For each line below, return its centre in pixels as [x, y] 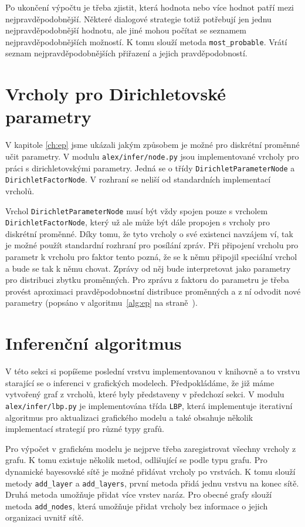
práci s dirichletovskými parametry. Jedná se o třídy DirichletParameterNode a [150, 168]
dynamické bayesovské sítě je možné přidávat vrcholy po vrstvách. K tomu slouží [150, 471]
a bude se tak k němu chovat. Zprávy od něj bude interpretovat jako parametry [148, 268]
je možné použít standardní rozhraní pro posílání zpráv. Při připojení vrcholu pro [152, 245]
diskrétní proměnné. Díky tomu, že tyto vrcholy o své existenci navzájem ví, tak [149, 233]
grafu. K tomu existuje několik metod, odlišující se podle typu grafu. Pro [136, 460]
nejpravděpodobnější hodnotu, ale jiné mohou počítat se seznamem [126, 30]
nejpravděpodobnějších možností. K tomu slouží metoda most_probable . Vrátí [146, 41]
